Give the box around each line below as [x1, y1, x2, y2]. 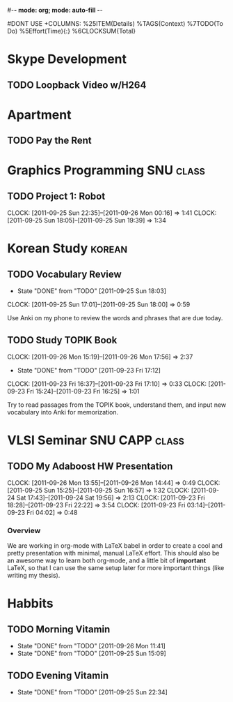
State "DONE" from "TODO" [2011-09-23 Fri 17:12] [17, 366, 161, 374]
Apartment [7, 107, 72, 123]
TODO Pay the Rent [7, 135, 92, 147]
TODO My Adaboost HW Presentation [7, 460, 173, 472]
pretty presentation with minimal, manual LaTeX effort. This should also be [7, 549, 220, 558]
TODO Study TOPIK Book [7, 334, 118, 346]
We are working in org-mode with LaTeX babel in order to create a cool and [7, 542, 223, 550]
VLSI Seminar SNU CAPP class [7, 433, 184, 449]
